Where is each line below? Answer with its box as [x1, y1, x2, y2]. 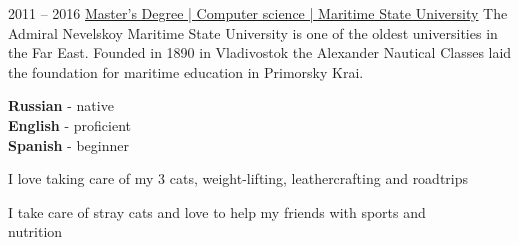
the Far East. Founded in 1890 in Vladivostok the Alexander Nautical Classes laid [8, 42, 512, 63]
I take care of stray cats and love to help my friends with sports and [8, 201, 426, 222]
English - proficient [8, 114, 132, 135]
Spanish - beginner [8, 134, 129, 155]
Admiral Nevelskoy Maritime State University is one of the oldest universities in [8, 22, 498, 43]
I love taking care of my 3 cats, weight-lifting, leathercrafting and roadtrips [8, 168, 469, 189]
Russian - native [8, 95, 114, 116]
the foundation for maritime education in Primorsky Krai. [8, 61, 364, 82]
